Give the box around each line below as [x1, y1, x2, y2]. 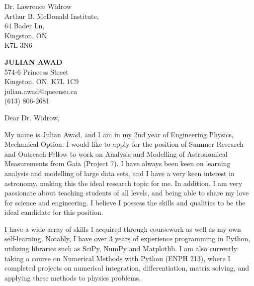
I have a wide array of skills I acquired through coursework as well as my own [4, 223, 241, 234]
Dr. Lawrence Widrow [4, 1, 72, 11]
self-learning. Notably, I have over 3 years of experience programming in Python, [4, 233, 251, 244]
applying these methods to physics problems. [4, 272, 141, 283]
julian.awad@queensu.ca [4, 86, 78, 96]
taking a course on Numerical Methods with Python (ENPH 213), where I [4, 253, 231, 263]
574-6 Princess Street [4, 66, 69, 77]
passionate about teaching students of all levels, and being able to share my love [4, 188, 249, 198]
